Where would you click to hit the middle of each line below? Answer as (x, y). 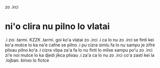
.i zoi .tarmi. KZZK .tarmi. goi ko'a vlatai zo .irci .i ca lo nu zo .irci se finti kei (80, 40)
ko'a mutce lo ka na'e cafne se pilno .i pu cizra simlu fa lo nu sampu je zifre (80, 45)
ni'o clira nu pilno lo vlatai (57, 27)
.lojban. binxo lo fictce (27, 60)
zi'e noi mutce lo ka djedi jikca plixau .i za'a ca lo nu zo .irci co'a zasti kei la (80, 55)
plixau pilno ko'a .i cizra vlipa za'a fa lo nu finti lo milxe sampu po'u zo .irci (79, 50)
